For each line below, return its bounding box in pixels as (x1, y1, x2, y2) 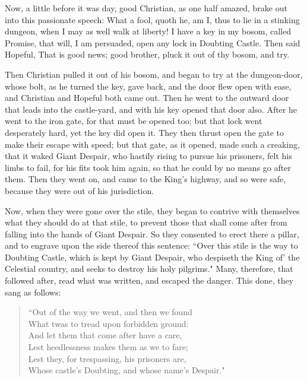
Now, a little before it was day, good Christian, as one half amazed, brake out (5, 2, 287, 14)
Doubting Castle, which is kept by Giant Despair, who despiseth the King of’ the (5, 250, 300, 263)
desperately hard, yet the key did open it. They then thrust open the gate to (5, 126, 284, 138)
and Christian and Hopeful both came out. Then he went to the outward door (5, 91, 289, 104)
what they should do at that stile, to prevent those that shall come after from (5, 216, 287, 228)
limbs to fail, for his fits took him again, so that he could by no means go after (5, 161, 291, 173)
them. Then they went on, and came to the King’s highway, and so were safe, (5, 173, 286, 185)
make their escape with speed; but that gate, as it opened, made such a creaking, (5, 138, 300, 150)
